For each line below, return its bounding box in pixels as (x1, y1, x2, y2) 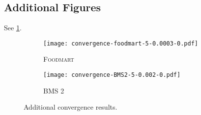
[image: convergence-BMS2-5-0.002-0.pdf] (43, 71, 181, 79)
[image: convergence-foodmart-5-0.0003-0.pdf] (43, 40, 198, 47)
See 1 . (4, 23, 22, 33)
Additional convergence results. (24, 102, 117, 112)
